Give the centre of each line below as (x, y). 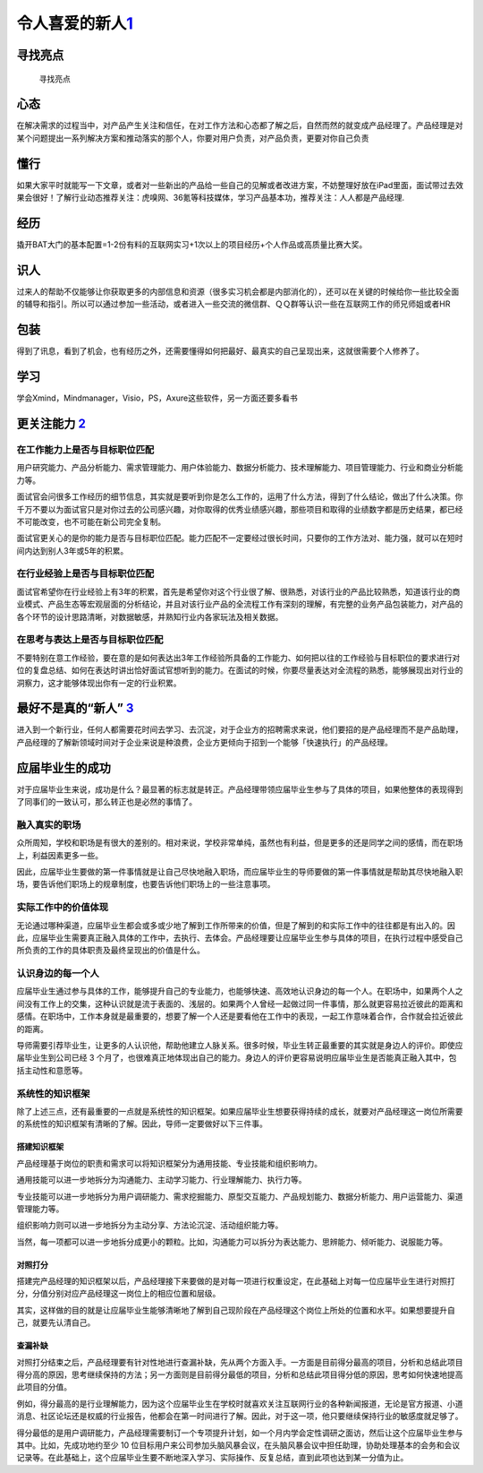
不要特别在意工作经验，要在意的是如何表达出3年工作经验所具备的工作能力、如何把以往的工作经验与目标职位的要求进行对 (238, 658)
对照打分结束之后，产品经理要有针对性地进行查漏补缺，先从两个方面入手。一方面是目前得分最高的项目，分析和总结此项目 (240, 1362)
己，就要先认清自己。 (56, 1322)
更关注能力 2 (51, 423)
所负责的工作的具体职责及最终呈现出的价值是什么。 (110, 951)
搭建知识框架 (40, 1147)
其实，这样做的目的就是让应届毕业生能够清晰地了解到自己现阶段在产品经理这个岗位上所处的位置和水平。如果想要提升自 (236, 1310)
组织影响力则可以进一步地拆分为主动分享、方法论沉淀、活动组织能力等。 (150, 1225)
